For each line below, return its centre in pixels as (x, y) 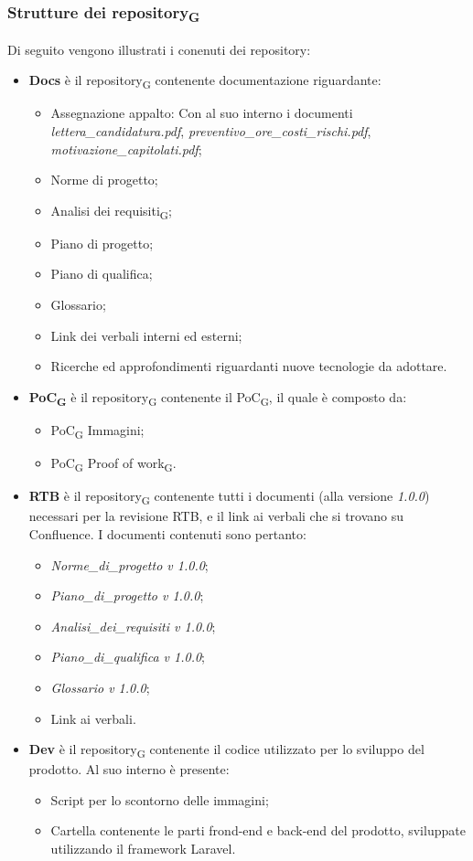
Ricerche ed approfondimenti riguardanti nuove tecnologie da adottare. (249, 366)
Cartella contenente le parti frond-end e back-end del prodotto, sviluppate (258, 830)
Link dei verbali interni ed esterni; (146, 335)
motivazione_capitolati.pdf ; (126, 149)
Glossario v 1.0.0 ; (100, 687)
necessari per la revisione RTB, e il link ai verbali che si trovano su (216, 516)
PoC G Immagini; (97, 430)
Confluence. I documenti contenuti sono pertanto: (167, 533)
